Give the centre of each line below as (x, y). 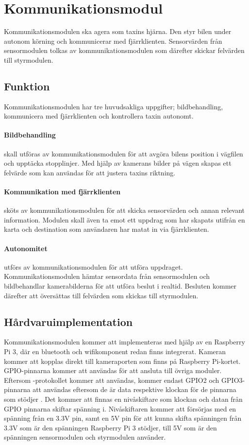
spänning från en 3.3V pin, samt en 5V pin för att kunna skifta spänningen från (123, 418)
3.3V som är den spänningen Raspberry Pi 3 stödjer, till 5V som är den (110, 427)
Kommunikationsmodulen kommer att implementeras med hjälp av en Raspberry (124, 342)
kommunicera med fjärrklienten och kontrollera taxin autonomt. (99, 116)
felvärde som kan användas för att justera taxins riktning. (90, 172)
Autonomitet (26, 248)
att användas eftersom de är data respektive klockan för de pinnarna (134, 389)
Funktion (27, 86)
